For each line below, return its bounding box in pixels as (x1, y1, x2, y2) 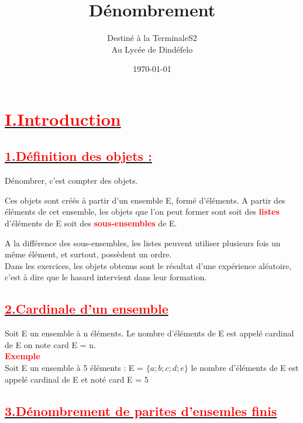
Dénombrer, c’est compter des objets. (5, 174, 138, 187)
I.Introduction (5, 106, 121, 130)
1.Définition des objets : (5, 147, 152, 165)
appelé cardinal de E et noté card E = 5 (5, 373, 149, 385)
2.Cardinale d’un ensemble (5, 300, 168, 318)
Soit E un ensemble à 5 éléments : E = (5, 362, 143, 374)
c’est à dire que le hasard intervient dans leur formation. (5, 271, 207, 283)
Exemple (5, 350, 40, 362)
